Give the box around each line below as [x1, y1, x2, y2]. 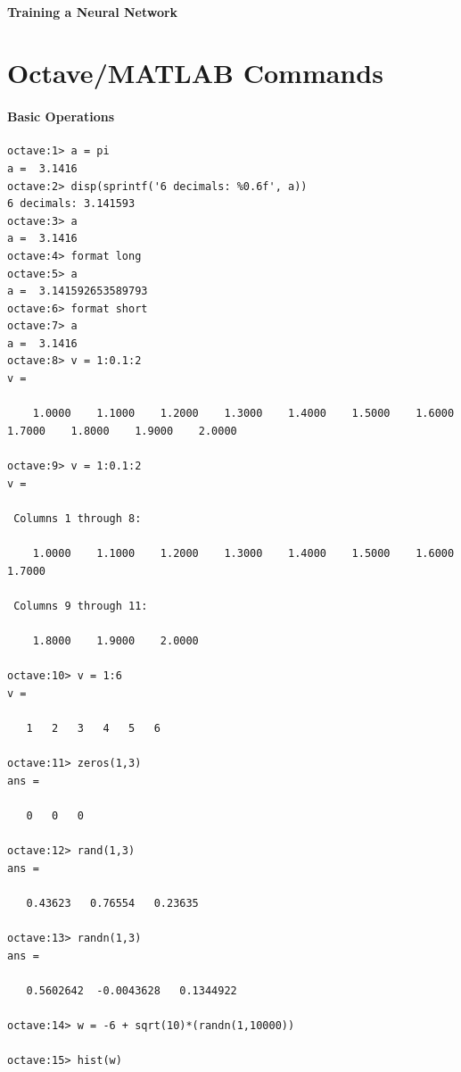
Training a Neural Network [7, 2, 178, 21]
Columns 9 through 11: [13, 599, 148, 612]
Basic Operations [7, 107, 115, 126]
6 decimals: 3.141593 [7, 197, 136, 211]
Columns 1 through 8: [13, 511, 142, 525]
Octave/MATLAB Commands [7, 54, 383, 91]
